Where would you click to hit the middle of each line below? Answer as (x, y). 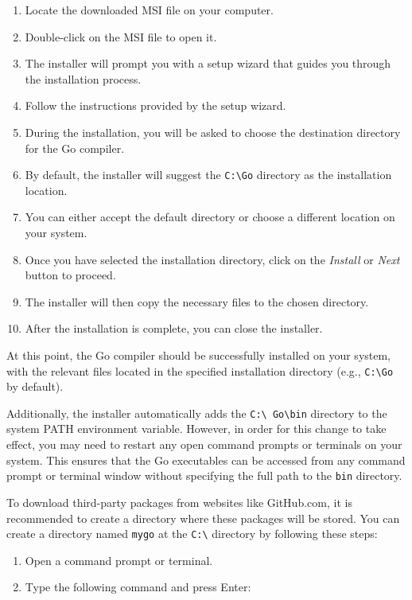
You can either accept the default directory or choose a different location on (210, 217)
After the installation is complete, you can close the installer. (174, 328)
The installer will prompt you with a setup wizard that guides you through (208, 63)
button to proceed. (70, 275)
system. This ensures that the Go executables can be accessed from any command (206, 460)
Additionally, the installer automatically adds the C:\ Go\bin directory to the (197, 413)
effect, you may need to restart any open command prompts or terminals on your (204, 444)
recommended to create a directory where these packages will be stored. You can (203, 518)
